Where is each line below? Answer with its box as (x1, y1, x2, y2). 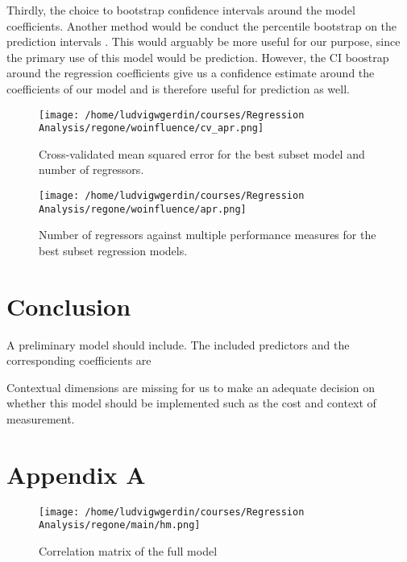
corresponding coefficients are (6, 352, 152, 369)
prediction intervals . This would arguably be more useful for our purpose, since (6, 33, 401, 50)
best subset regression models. (39, 242, 188, 258)
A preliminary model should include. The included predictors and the (6, 336, 350, 353)
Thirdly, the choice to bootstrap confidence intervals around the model (6, 2, 355, 18)
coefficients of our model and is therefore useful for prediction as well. (6, 80, 350, 97)
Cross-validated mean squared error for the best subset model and (39, 145, 365, 162)
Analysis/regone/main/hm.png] (39, 519, 201, 531)
